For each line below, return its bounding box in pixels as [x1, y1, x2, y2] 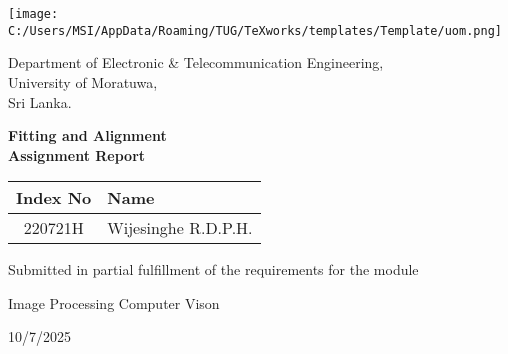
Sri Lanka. [8, 91, 72, 112]
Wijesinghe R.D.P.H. [107, 216, 253, 240]
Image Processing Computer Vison [8, 292, 220, 313]
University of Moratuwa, [8, 71, 158, 92]
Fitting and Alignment [8, 125, 167, 146]
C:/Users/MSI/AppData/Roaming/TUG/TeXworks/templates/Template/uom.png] [8, 23, 502, 38]
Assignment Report [8, 144, 146, 165]
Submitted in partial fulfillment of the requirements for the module [8, 259, 419, 280]
